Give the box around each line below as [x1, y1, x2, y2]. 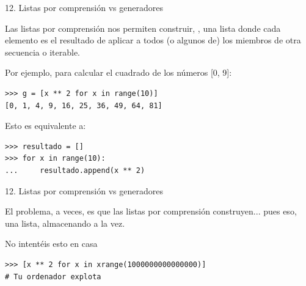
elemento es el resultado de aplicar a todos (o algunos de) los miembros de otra [5, 34, 301, 46]
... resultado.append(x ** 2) [5, 166, 145, 175]
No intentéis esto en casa [5, 237, 98, 250]
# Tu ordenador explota [5, 272, 101, 281]
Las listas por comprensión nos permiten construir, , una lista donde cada [5, 21, 281, 34]
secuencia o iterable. [5, 45, 80, 58]
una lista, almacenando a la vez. [5, 216, 125, 229]
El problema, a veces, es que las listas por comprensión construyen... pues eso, [5, 205, 297, 218]
